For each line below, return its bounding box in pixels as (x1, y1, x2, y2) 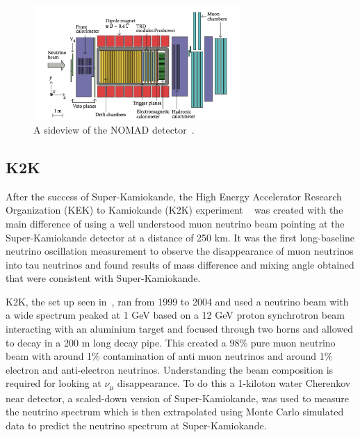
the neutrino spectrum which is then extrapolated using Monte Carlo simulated (6, 404, 344, 419)
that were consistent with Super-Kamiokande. (6, 271, 201, 285)
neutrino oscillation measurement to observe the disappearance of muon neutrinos (6, 244, 354, 258)
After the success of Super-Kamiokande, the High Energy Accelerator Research (6, 189, 342, 203)
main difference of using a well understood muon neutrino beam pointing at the (6, 216, 345, 230)
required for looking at (6, 376, 101, 390)
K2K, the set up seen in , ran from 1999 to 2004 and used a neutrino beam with (6, 294, 349, 308)
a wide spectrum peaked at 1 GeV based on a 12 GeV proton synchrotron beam (6, 308, 345, 322)
